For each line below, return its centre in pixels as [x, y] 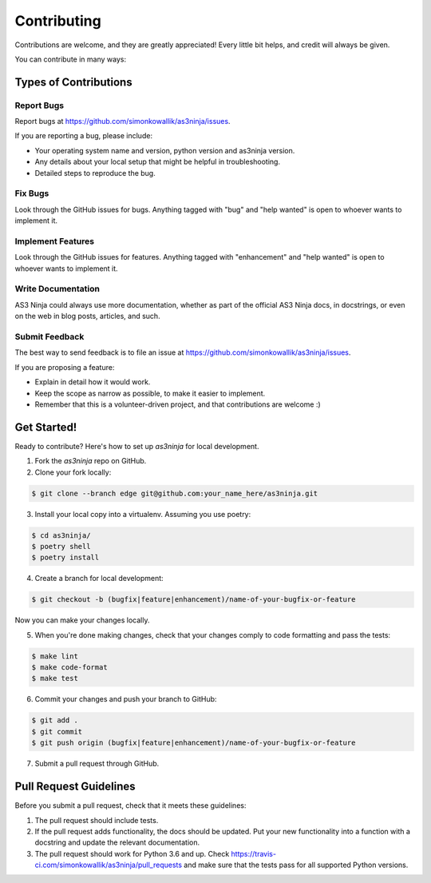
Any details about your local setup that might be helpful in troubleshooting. [158, 162]
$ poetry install [65, 558]
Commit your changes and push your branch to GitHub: [126, 699]
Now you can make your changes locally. [82, 620]
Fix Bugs [32, 193]
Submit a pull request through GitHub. [97, 764]
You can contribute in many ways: [71, 59]
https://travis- [254, 853]
